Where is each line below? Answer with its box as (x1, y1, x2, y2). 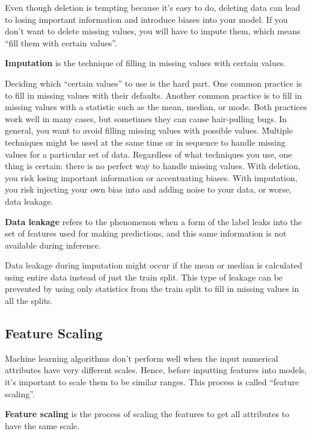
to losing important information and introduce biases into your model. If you (5, 13, 288, 25)
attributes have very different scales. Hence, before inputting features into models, (5, 364, 307, 376)
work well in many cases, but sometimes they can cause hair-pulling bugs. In (5, 112, 287, 125)
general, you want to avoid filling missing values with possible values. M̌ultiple (5, 124, 293, 137)
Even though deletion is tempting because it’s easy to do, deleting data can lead (5, 1, 301, 13)
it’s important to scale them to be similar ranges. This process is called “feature (5, 376, 299, 388)
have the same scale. (5, 419, 80, 432)
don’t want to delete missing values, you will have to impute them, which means (5, 25, 301, 37)
